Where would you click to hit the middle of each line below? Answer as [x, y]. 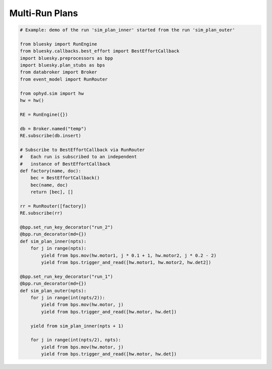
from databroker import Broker [59, 72]
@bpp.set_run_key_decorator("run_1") [66, 276]
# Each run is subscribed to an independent [78, 157]
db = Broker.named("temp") [53, 129]
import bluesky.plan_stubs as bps [62, 65]
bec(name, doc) [49, 185]
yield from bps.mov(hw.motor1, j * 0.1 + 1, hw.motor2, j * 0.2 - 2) [129, 255]
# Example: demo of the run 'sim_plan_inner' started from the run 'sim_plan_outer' [127, 30]
